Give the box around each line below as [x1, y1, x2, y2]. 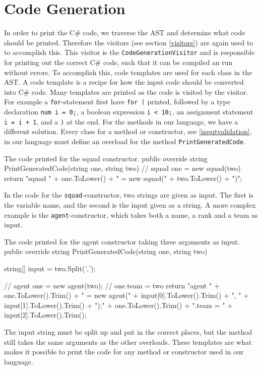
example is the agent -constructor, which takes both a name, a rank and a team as [4, 209, 258, 220]
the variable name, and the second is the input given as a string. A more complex [4, 200, 256, 210]
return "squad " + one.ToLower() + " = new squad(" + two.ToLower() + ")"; [4, 172, 242, 183]
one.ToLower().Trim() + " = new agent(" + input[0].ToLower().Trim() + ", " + [4, 290, 249, 300]
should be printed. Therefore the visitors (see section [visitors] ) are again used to [4, 37, 253, 47]
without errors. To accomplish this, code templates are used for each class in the [4, 67, 252, 77]
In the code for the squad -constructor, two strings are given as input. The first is [4, 190, 253, 200]
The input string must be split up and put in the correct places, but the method [4, 327, 252, 337]
